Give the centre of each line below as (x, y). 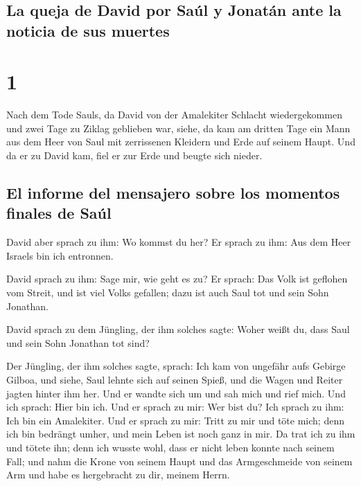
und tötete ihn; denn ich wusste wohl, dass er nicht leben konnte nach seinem (170, 447)
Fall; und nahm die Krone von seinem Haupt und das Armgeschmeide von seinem (179, 461)
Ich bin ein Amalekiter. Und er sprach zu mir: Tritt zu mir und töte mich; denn (175, 420)
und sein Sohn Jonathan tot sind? (78, 342)
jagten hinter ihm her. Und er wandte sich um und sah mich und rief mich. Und (176, 393)
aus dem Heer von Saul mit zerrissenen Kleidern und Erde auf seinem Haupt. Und (181, 142)
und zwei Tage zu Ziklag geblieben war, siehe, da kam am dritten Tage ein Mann (178, 128)
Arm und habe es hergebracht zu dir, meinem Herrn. (118, 475)
